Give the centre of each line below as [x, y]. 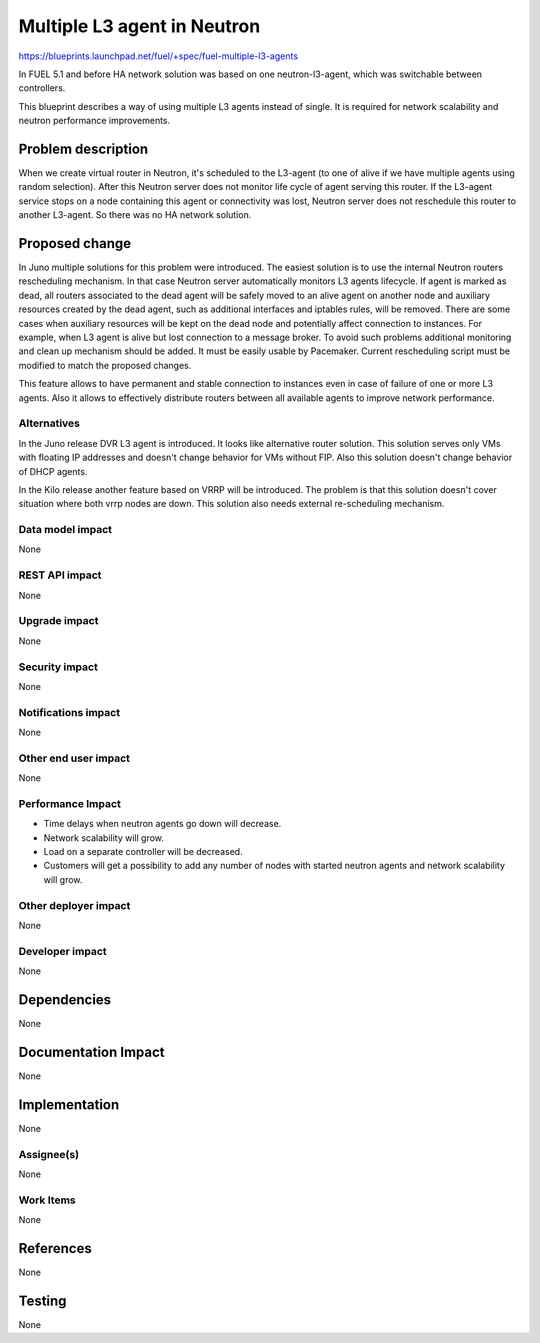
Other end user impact [74, 758]
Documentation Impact [91, 1051]
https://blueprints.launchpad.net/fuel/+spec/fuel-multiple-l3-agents [158, 56]
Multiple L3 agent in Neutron [139, 26]
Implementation [69, 1104]
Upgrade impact [58, 621]
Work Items [47, 1200]
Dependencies [65, 999]
